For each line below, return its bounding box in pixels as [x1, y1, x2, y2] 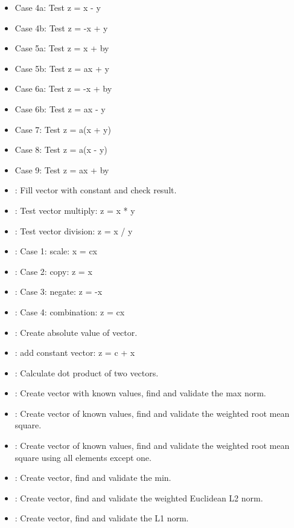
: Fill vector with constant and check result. [14, 184, 177, 196]
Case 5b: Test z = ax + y [14, 62, 109, 74]
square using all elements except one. [14, 451, 152, 463]
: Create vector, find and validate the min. [14, 471, 171, 484]
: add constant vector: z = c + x [14, 346, 135, 359]
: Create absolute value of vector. [14, 326, 138, 338]
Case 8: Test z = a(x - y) [14, 143, 107, 156]
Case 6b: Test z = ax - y [14, 102, 106, 115]
